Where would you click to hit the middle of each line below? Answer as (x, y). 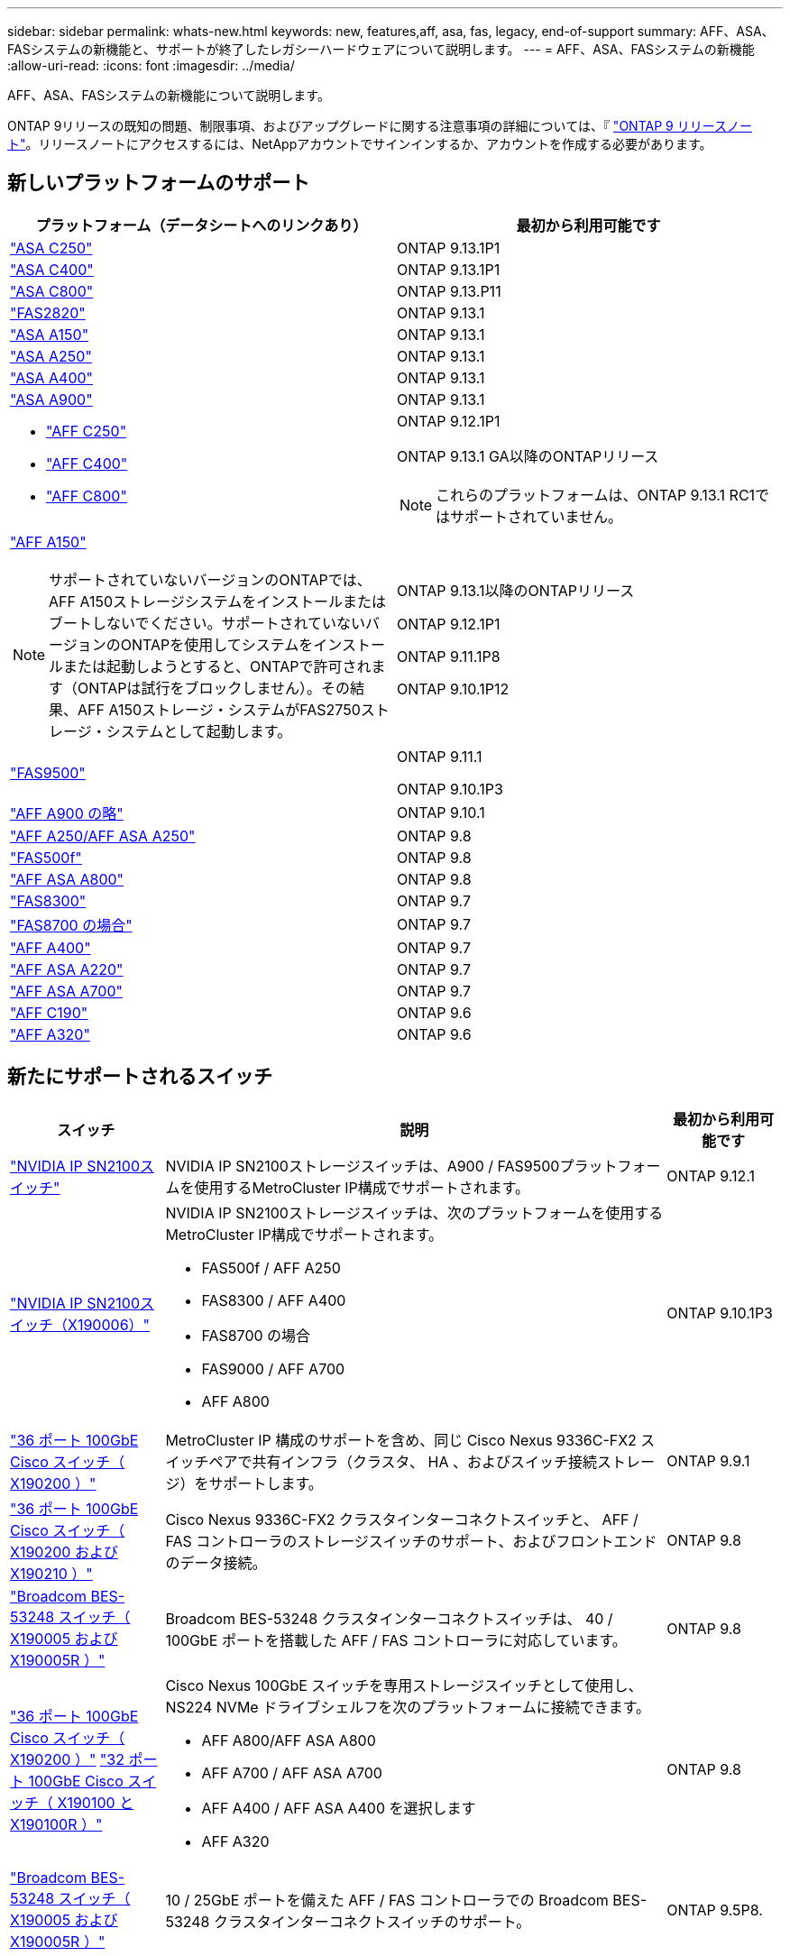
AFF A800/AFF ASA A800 (289, 1740)
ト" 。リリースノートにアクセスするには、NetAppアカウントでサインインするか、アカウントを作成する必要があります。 (360, 144)
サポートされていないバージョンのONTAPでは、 (210, 579)
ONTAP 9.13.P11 (449, 291)
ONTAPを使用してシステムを (217, 644)
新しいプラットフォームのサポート (159, 183)
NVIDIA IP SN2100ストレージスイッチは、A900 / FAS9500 (363, 1166)
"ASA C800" (52, 291)
